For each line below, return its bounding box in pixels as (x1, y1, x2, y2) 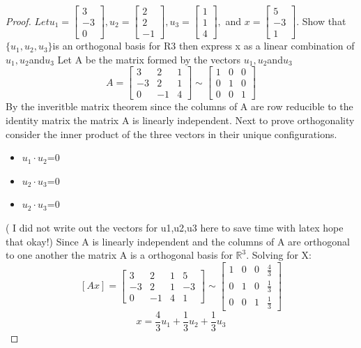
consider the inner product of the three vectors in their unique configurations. (6, 126, 337, 141)
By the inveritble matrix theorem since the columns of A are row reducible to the (6, 99, 353, 114)
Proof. (6, 13, 31, 28)
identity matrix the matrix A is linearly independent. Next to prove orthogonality (6, 112, 355, 127)
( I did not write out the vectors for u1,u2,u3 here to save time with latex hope (6, 220, 344, 234)
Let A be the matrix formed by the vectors (57, 52, 241, 66)
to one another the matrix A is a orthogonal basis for (6, 248, 233, 262)
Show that (302, 13, 346, 28)
